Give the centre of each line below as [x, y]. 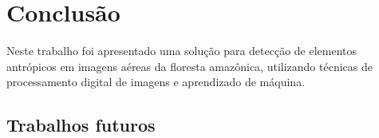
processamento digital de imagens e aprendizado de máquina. [156, 82]
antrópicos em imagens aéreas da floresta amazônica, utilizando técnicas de [189, 66]
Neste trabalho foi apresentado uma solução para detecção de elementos [182, 51]
